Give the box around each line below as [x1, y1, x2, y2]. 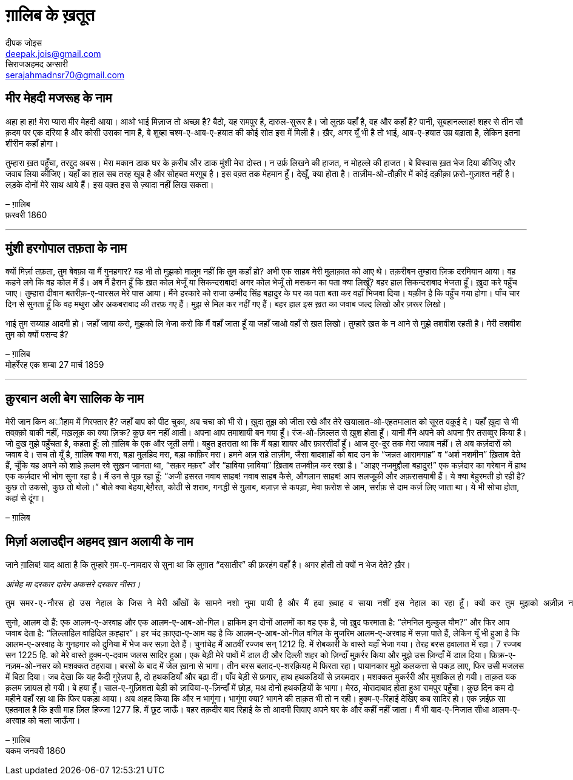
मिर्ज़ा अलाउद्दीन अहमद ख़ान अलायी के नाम [5, 533, 193, 549]
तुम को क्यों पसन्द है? [5, 329, 69, 340]
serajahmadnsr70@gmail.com [5, 69, 125, 80]
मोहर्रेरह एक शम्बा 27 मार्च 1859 [5, 359, 104, 370]
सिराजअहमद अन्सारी [5, 58, 68, 69]
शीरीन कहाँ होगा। [5, 138, 59, 148]
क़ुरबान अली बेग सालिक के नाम [5, 390, 144, 406]
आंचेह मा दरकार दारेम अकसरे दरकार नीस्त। [5, 579, 141, 590]
